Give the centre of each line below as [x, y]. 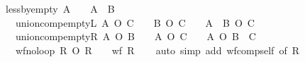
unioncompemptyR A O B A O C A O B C [135, 36]
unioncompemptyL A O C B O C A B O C [135, 22]
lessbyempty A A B [60, 8]
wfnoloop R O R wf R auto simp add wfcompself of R [157, 50]
